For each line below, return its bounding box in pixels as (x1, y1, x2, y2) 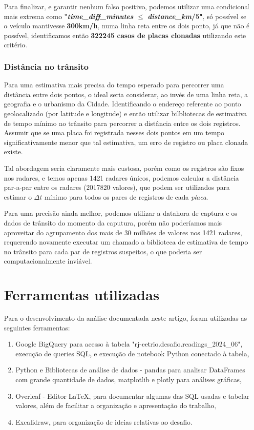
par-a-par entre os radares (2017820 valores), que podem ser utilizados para (4, 182, 230, 192)
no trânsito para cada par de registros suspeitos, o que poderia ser (4, 246, 202, 256)
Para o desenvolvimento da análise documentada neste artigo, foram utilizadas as (4, 313, 247, 323)
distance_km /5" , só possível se (148, 11, 247, 21)
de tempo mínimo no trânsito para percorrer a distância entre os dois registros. (4, 118, 241, 128)
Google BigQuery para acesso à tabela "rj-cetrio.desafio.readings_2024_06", (15, 339, 243, 349)
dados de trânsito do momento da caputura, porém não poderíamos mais (4, 217, 222, 227)
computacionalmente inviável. (4, 256, 92, 266)
